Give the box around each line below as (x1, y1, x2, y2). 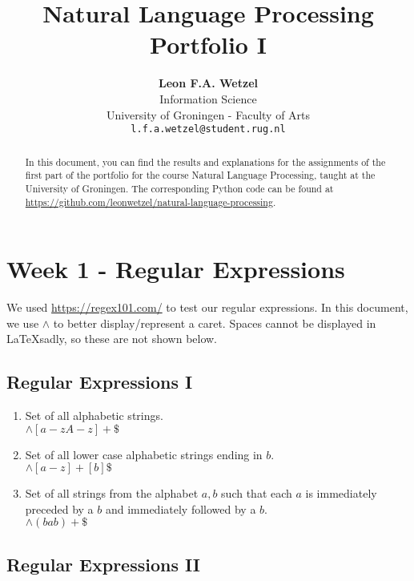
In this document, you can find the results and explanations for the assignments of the (25, 155, 386, 168)
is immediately (305, 485, 377, 502)
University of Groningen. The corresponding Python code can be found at (25, 181, 334, 195)
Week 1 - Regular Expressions (6, 252, 345, 285)
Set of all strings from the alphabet (25, 485, 199, 502)
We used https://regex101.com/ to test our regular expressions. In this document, (6, 299, 408, 316)
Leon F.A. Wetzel (159, 75, 258, 91)
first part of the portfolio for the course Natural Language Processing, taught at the (25, 168, 376, 182)
